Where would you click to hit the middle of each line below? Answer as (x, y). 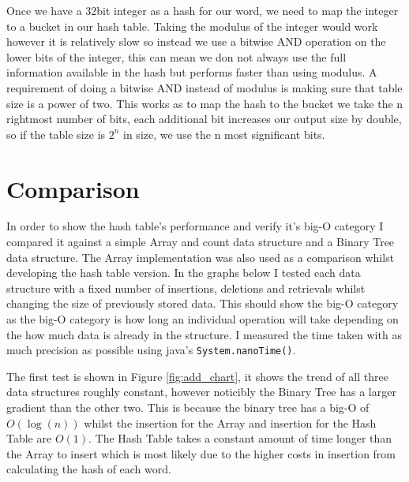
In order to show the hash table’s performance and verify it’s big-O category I (195, 226)
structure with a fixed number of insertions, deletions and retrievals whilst (186, 288)
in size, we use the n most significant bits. (224, 134)
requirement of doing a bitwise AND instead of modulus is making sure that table (204, 87)
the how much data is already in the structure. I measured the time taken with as (204, 334)
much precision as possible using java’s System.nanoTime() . (151, 350)
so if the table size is (56, 134)
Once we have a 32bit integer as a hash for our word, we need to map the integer (203, 10)
